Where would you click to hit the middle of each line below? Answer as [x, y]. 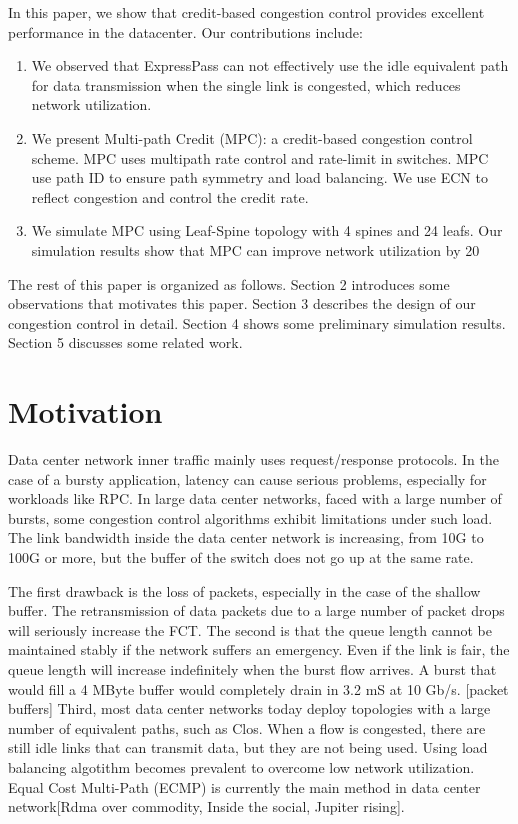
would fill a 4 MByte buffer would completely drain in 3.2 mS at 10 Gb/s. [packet [258, 688]
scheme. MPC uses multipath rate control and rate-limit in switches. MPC [260, 157]
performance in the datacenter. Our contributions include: [185, 31]
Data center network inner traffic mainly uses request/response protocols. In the [253, 459]
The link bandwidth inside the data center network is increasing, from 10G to [246, 537]
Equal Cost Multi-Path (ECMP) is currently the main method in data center [244, 786]
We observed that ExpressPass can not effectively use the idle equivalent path [270, 65]
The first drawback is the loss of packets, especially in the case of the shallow [244, 590]
